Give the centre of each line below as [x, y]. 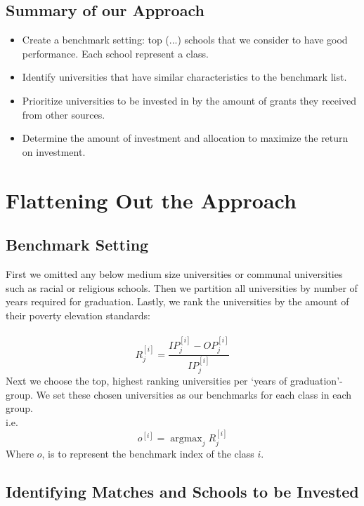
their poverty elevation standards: [78, 315]
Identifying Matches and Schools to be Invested [182, 492]
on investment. [54, 151]
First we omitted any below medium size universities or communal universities [174, 273]
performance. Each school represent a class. [115, 53]
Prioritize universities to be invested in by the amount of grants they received [189, 100]
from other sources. [64, 114]
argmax [186, 439]
